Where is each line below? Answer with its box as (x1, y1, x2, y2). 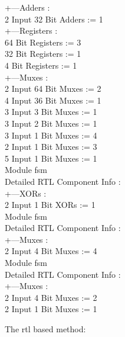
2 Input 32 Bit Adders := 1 (5, 12, 103, 25)
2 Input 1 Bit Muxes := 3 (5, 140, 97, 153)
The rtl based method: (5, 323, 86, 335)
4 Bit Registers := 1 (5, 59, 77, 71)
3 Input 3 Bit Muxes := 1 (5, 105, 97, 118)
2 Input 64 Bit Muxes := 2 (5, 82, 101, 95)
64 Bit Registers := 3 (5, 36, 81, 48)
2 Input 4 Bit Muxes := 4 (5, 245, 97, 257)
